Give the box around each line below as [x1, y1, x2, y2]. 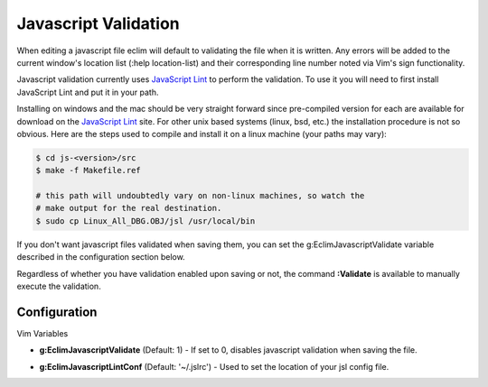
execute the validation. [16, 281, 101, 291]
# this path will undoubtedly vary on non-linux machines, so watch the [35, 190, 365, 201]
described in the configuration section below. [16, 252, 185, 263]
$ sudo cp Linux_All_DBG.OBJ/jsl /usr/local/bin [35, 216, 256, 226]
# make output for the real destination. [35, 203, 222, 214]
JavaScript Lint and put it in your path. [16, 87, 159, 97]
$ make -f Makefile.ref [35, 165, 142, 176]
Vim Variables [16, 327, 69, 338]
